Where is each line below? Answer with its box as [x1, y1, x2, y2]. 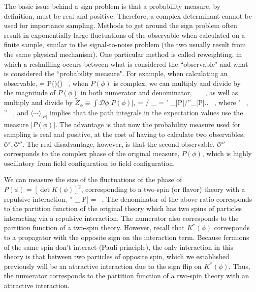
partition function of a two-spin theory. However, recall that [4, 222, 185, 233]
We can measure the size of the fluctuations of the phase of [4, 174, 182, 185]
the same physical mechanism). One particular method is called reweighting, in [4, 49, 242, 59]
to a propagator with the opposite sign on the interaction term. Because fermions [4, 232, 249, 242]
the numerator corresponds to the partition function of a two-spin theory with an [4, 270, 249, 281]
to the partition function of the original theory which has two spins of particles [4, 203, 242, 213]
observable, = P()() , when [4, 78, 89, 88]
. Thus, [228, 261, 250, 271]
